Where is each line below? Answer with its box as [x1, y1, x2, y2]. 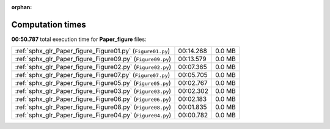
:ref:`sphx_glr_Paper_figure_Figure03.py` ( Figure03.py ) [15, 87, 171, 95]
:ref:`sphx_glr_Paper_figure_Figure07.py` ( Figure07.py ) [15, 71, 170, 79]
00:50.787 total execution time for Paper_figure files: [11, 35, 147, 43]
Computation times [11, 19, 86, 30]
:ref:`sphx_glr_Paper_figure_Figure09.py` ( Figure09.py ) [15, 55, 171, 64]
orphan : [11, 4, 32, 10]
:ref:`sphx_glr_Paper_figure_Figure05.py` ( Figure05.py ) [15, 79, 171, 87]
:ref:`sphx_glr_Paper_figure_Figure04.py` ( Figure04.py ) [15, 111, 172, 119]
